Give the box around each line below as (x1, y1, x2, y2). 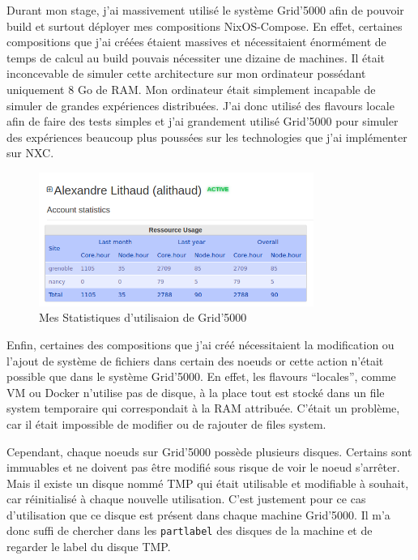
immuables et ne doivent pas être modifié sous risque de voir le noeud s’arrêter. (6, 459, 400, 476)
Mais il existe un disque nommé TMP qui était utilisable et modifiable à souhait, (6, 474, 409, 491)
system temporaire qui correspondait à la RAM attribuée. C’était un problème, (6, 400, 400, 417)
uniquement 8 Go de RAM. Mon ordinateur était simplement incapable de (6, 80, 376, 97)
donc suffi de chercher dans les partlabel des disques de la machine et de (6, 522, 373, 539)
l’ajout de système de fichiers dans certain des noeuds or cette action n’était (6, 352, 384, 369)
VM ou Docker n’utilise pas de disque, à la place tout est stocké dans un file (6, 383, 385, 400)
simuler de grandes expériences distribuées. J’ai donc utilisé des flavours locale (6, 96, 395, 113)
